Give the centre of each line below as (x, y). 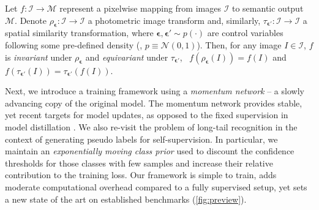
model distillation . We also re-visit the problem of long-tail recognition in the (151, 126)
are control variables (245, 33)
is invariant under (39, 57)
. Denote (31, 20)
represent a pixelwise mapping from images (140, 8)
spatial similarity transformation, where (79, 33)
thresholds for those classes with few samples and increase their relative (139, 163)
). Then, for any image (239, 44)
